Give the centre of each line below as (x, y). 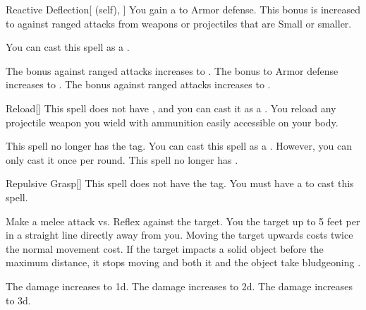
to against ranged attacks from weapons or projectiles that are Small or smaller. (179, 23)
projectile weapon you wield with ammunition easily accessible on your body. (172, 122)
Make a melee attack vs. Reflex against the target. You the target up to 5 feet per (183, 221)
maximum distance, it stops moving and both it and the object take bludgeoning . (183, 262)
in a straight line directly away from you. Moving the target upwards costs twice (179, 235)
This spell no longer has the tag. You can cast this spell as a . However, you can (179, 146)
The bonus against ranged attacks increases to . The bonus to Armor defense (172, 70)
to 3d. (18, 300)
